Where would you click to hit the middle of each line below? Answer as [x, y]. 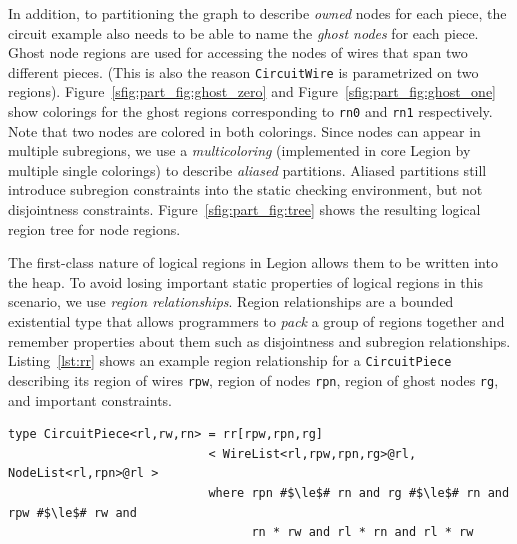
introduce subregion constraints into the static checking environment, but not [245, 189]
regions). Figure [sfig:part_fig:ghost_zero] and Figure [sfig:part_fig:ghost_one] [252, 91]
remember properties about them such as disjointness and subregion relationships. [259, 340]
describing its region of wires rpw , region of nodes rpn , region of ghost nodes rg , [253, 379]
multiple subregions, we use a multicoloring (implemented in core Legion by [239, 150]
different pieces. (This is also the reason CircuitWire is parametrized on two [243, 71]
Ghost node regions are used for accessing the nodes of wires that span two [238, 52]
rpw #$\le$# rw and [72, 512]
